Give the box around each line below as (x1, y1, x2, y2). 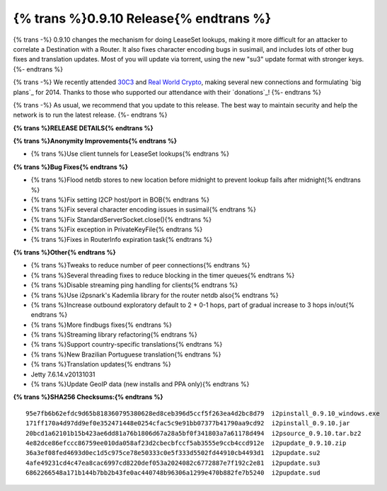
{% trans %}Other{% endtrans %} (13, 248, 116, 256)
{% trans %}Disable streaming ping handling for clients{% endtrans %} (30, 281, 238, 289)
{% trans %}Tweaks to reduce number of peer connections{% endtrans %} (30, 261, 250, 270)
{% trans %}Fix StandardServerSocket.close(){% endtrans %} (30, 215, 212, 224)
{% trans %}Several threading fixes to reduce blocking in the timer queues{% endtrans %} (30, 271, 295, 279)
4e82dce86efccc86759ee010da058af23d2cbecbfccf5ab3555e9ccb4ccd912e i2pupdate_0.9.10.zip (25, 439, 347, 447)
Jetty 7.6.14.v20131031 (30, 370, 96, 379)
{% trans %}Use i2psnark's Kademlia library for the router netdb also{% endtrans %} (30, 291, 279, 299)
